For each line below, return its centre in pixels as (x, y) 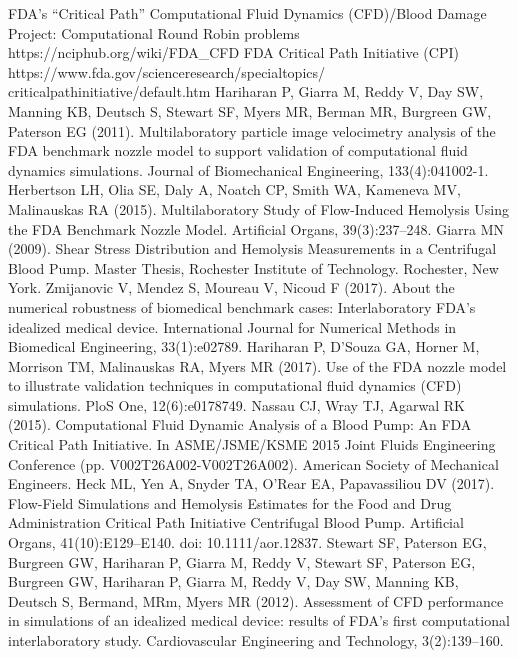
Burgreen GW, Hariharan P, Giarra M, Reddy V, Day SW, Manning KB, (233, 581)
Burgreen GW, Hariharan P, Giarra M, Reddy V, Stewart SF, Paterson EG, (242, 561)
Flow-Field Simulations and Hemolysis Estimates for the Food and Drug (230, 502)
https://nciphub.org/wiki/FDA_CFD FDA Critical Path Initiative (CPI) (233, 52)
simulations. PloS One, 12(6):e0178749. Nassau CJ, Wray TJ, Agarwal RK (236, 404)
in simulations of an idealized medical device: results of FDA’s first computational (259, 620)
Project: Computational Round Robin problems (154, 32)
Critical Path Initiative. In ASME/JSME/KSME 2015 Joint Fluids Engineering (252, 444)
